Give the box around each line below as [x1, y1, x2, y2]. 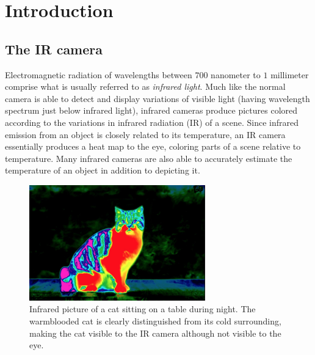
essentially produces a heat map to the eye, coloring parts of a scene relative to [5, 140, 301, 153]
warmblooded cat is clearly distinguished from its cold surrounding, [29, 315, 281, 328]
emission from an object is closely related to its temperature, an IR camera [5, 128, 286, 141]
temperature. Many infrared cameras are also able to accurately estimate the [5, 152, 292, 164]
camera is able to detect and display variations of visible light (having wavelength [5, 92, 310, 104]
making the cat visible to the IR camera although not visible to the [29, 326, 281, 339]
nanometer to [211, 68, 261, 81]
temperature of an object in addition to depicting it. [5, 164, 200, 177]
